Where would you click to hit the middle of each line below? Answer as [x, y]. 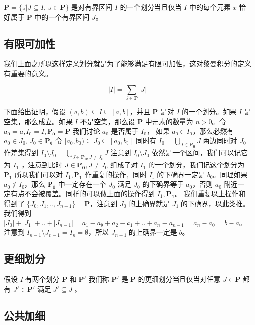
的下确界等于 [163, 184]
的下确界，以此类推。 [215, 203]
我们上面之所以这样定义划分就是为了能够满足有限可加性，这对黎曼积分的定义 [127, 64]
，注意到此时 [42, 165]
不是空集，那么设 [108, 121]
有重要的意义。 [28, 73]
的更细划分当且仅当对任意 [179, 279]
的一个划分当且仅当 [151, 7]
